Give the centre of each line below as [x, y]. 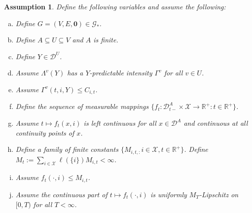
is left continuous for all [120, 123]
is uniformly [168, 194]
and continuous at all [216, 123]
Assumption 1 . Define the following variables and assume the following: [115, 6]
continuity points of [45, 132]
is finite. [106, 40]
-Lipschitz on [219, 194]
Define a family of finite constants [67, 149]
